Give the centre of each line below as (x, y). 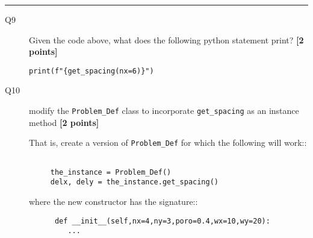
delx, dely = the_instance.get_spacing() (134, 182)
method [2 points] (64, 122)
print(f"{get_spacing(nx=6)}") (91, 71)
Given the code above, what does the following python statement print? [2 (166, 39)
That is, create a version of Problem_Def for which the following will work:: (168, 142)
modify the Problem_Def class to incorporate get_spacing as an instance (164, 111)
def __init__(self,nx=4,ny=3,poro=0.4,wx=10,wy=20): (162, 221)
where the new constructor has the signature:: (113, 201)
